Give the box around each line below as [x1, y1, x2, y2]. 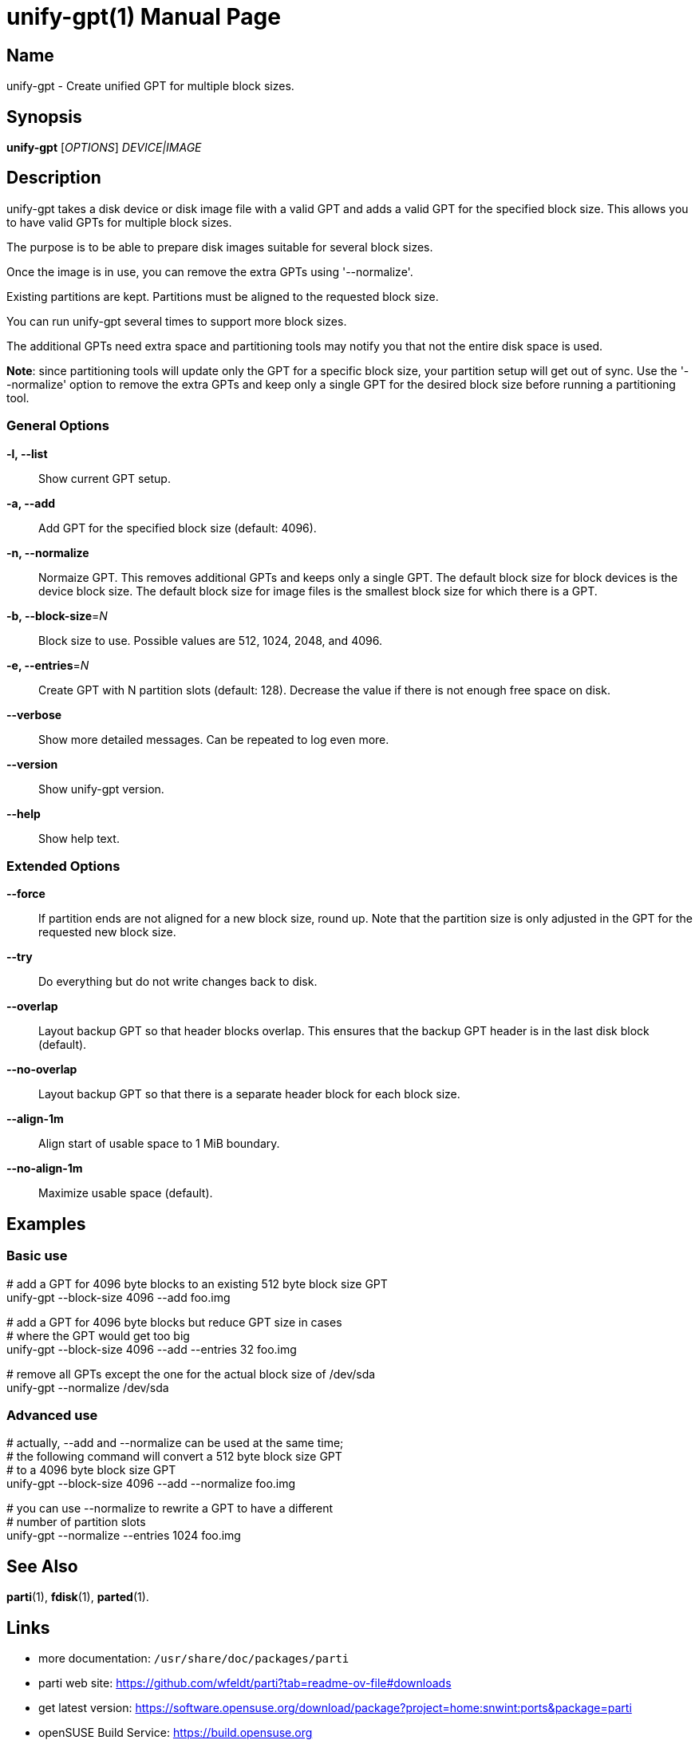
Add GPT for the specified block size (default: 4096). [38, 520, 317, 535]
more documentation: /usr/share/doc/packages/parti [38, 1651, 349, 1666]
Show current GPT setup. [38, 471, 171, 485]
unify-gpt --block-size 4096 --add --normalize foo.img [6, 1477, 296, 1491]
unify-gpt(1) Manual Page [6, 3, 281, 30]
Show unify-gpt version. [38, 781, 164, 796]
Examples [6, 1213, 86, 1234]
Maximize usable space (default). [38, 1186, 213, 1200]
